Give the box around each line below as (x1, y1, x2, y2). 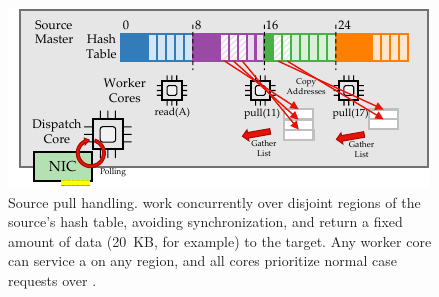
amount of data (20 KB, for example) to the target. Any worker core (8, 230, 432, 251)
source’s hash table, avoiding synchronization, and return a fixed (8, 211, 403, 232)
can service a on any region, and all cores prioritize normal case (8, 250, 397, 271)
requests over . (8, 269, 97, 290)
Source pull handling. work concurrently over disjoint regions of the (8, 191, 421, 212)
